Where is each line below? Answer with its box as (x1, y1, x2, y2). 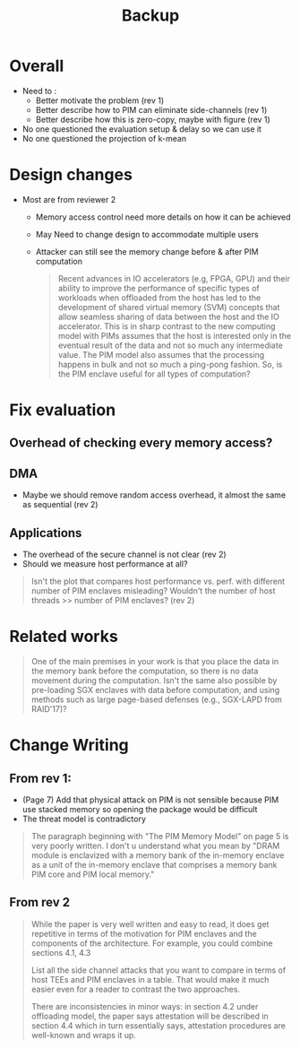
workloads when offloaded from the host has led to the (57, 292, 261, 303)
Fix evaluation (9, 400, 116, 420)
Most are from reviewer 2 (21, 194, 116, 204)
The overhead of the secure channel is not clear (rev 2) (21, 549, 227, 560)
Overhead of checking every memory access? (9, 436, 273, 451)
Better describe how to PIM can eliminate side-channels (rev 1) (35, 104, 268, 115)
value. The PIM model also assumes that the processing (57, 349, 265, 360)
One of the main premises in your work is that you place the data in (30, 656, 279, 667)
